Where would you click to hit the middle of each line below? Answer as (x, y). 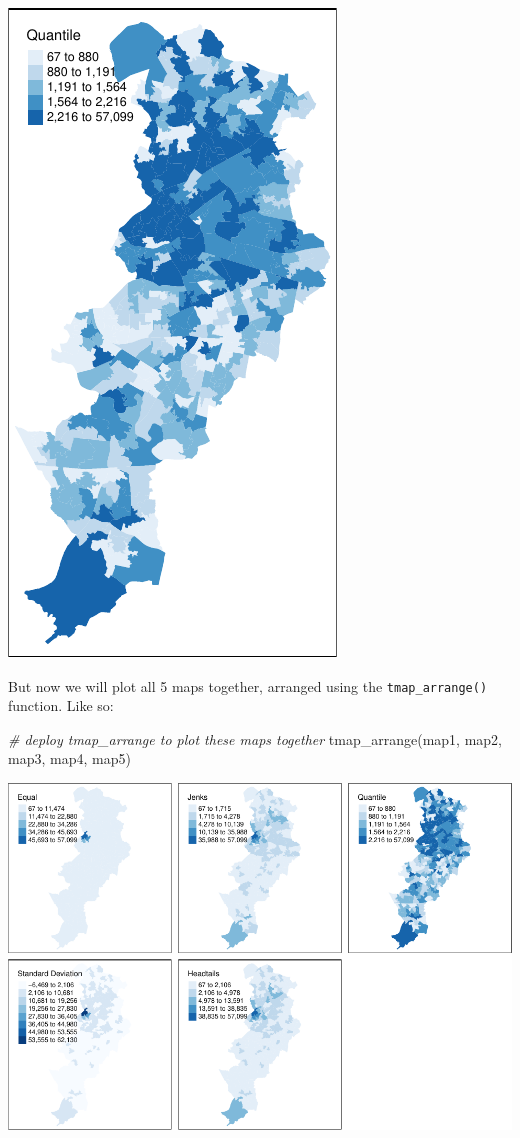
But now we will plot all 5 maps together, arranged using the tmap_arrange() (248, 685)
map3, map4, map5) (69, 758)
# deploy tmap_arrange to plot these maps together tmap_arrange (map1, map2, (255, 738)
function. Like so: (61, 705)
